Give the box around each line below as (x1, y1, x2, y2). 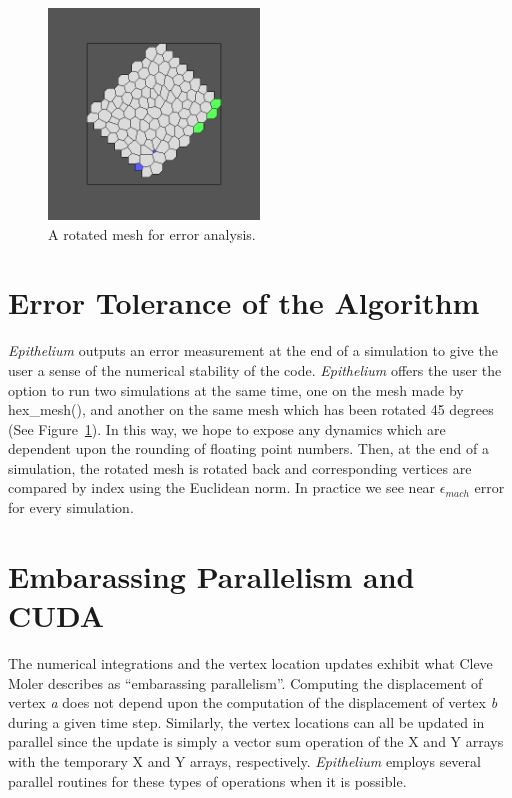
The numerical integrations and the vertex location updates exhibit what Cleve (8, 652, 493, 673)
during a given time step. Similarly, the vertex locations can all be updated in (8, 711, 485, 732)
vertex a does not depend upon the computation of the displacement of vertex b (8, 692, 498, 713)
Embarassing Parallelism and (8, 555, 415, 596)
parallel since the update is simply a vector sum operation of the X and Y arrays (8, 731, 504, 752)
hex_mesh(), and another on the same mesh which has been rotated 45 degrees (8, 399, 494, 420)
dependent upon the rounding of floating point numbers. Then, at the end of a (8, 438, 489, 459)
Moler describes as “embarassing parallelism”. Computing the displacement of (8, 672, 483, 693)
